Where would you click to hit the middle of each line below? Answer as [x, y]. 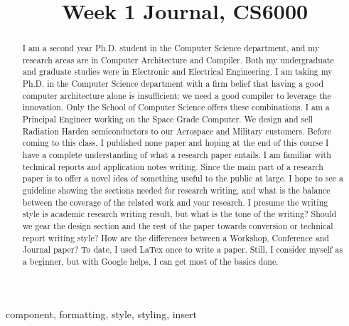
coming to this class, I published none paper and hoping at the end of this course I [176, 143]
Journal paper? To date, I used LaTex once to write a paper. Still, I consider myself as [183, 249]
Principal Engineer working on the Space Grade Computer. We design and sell [168, 119]
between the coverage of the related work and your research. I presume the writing [175, 202]
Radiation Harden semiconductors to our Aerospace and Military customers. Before [177, 131]
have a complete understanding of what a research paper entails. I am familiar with [177, 155]
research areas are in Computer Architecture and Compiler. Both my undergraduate [178, 59]
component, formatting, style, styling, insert [102, 314]
